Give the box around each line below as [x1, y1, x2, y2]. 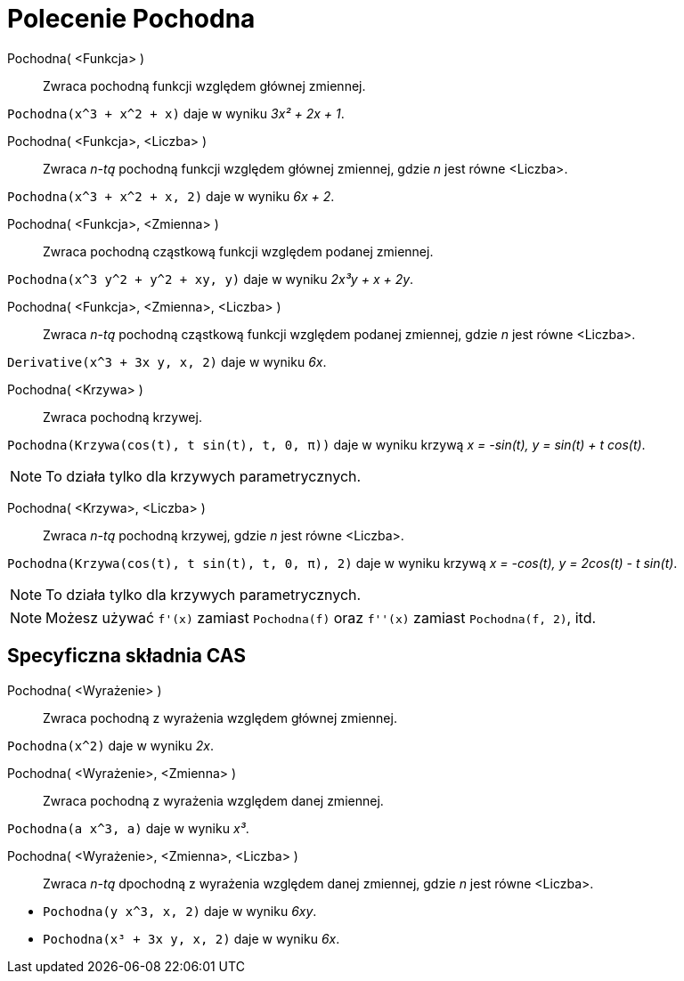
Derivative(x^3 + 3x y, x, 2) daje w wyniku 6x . [7, 353, 327, 369]
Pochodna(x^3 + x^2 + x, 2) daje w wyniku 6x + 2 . [7, 188, 335, 204]
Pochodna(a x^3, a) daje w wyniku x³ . [7, 820, 249, 836]
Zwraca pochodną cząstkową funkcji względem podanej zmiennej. [43, 243, 434, 259]
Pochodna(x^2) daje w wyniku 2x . [7, 737, 214, 753]
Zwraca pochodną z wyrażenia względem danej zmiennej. [43, 792, 384, 808]
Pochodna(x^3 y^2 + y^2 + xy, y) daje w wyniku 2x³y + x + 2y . [7, 271, 414, 287]
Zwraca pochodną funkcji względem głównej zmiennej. [43, 77, 366, 93]
